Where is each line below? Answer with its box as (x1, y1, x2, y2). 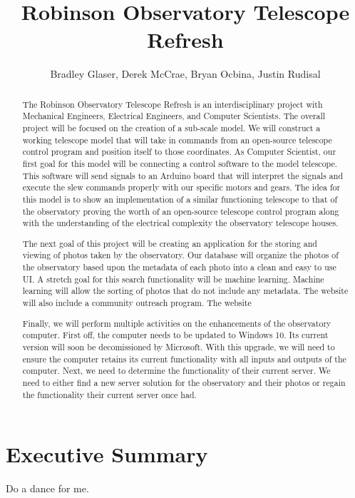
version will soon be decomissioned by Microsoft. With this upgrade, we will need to (22, 340, 335, 352)
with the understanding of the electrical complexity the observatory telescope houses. (22, 217, 339, 229)
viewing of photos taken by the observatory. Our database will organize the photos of (22, 249, 339, 261)
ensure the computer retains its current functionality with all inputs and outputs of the (22, 352, 346, 365)
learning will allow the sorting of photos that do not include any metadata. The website (22, 285, 349, 297)
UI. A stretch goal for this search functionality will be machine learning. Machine (22, 273, 324, 285)
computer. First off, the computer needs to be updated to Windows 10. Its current (22, 329, 329, 341)
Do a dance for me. (6, 481, 89, 496)
